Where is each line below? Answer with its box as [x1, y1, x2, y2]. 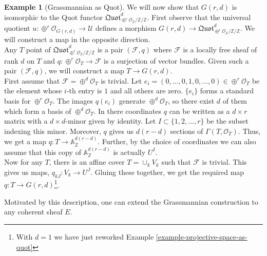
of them [222, 95, 247, 106]
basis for [4, 95, 31, 106]
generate [119, 95, 146, 106]
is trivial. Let [101, 75, 142, 86]
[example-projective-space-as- [156, 231, 247, 242]
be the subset [206, 115, 249, 126]
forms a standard [200, 85, 254, 96]
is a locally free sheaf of [183, 44, 257, 54]
